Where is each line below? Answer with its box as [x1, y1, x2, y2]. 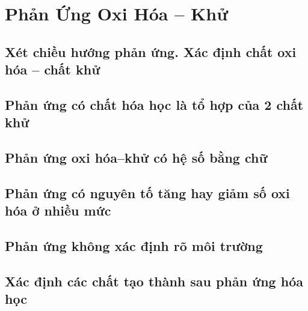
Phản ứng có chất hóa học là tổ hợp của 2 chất [5, 95, 304, 113]
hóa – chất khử [5, 60, 100, 79]
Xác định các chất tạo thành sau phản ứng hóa [5, 271, 303, 290]
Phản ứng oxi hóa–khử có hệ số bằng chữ [5, 148, 268, 167]
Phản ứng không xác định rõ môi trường [5, 237, 263, 255]
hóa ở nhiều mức [5, 201, 111, 220]
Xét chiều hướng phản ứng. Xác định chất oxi [5, 42, 297, 61]
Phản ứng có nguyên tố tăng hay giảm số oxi [5, 183, 290, 202]
